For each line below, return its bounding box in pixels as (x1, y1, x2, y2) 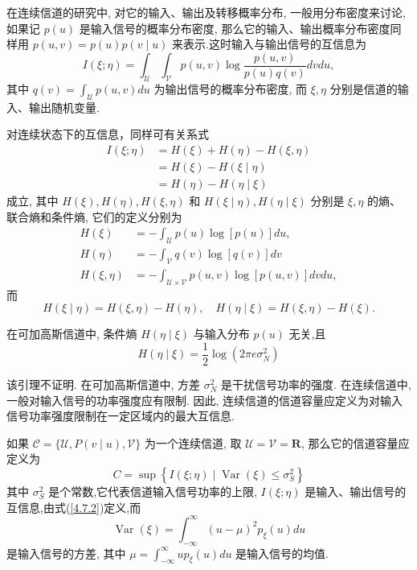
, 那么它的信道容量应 (300, 434, 410, 451)
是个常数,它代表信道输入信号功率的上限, (48, 483, 257, 500)
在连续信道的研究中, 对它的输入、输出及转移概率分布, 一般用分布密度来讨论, (6, 4, 406, 20)
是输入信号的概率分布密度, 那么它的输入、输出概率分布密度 (79, 19, 390, 36)
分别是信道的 (329, 81, 398, 97)
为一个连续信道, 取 (144, 434, 242, 451)
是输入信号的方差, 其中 (6, 544, 126, 561)
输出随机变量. (28, 98, 100, 115)
